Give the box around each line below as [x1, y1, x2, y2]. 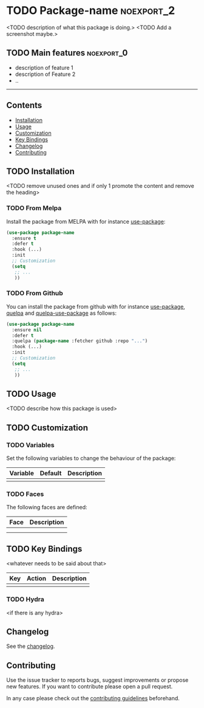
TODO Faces [6, 490, 44, 498]
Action [26, 574, 47, 583]
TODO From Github [6, 289, 64, 298]
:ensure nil [12, 326, 42, 333]
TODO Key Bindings [6, 543, 83, 554]
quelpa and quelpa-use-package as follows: [6, 309, 117, 317]
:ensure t [12, 235, 36, 241]
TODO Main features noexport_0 [6, 48, 128, 58]
